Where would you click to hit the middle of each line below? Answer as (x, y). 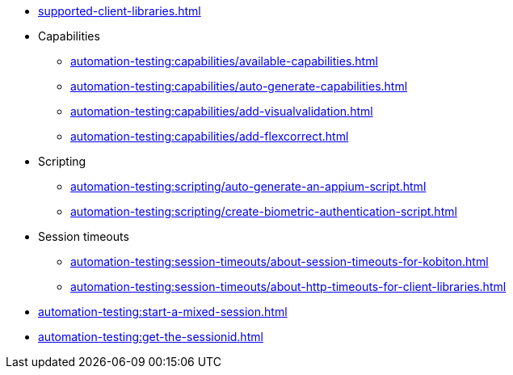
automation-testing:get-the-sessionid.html (151, 337)
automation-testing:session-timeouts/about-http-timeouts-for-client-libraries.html (288, 287)
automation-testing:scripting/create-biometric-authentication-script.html (264, 211)
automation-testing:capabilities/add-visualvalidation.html (222, 111)
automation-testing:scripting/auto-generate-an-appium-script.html (248, 186)
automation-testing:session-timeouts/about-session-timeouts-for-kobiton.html (280, 261)
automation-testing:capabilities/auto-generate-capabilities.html (239, 86)
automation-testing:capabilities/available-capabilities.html (224, 61)
